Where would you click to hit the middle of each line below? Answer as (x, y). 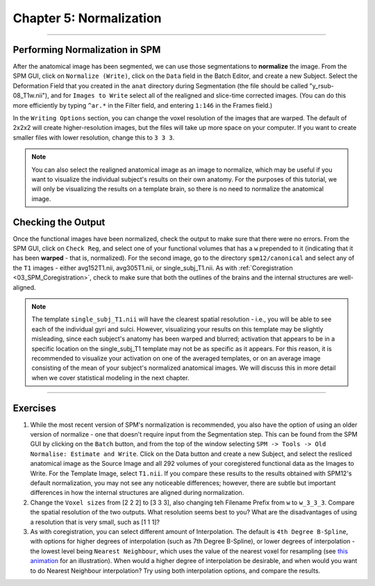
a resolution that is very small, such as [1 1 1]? (95, 522)
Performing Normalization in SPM (87, 50)
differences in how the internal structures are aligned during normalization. (137, 493)
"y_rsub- (322, 86)
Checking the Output (59, 222)
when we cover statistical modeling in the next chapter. (110, 377)
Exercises (35, 408)
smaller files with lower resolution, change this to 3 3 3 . (94, 137)
